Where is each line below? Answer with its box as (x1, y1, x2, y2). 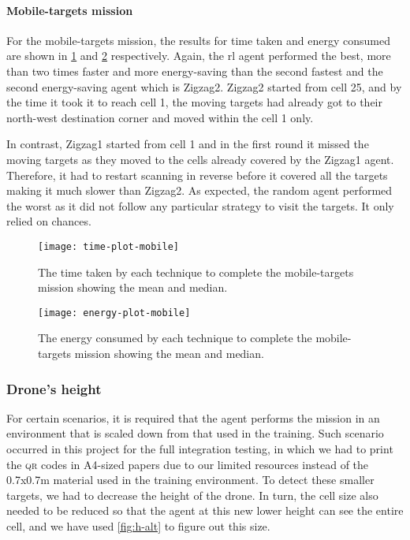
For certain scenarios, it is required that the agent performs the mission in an (6, 409, 380, 426)
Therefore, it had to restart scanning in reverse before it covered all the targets (6, 166, 388, 183)
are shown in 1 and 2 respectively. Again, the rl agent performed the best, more (6, 47, 391, 64)
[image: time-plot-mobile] (38, 240, 179, 252)
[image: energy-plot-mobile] (38, 307, 191, 318)
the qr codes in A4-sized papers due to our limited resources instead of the (6, 456, 369, 472)
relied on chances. (6, 213, 91, 229)
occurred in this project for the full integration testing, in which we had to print (6, 441, 393, 457)
